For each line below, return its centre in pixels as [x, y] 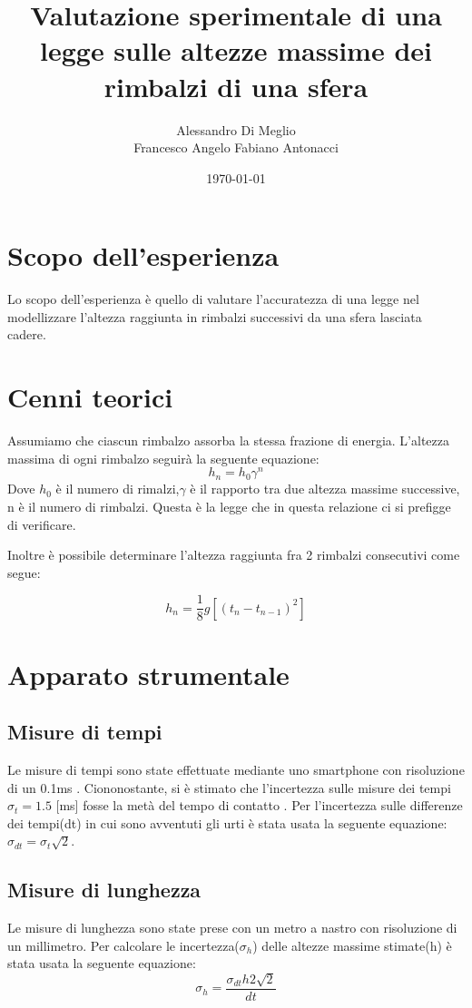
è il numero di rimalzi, [118, 489]
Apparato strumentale [148, 674]
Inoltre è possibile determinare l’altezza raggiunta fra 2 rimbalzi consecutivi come [234, 555]
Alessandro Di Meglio [236, 129]
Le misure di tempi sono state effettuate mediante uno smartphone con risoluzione [236, 769]
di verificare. [42, 524]
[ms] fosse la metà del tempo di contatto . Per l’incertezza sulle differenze [259, 805]
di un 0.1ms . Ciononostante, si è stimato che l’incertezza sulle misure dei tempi [229, 787]
